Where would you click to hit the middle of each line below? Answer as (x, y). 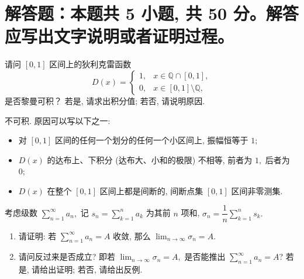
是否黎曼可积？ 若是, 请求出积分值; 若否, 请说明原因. (105, 100)
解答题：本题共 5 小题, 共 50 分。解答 (152, 13)
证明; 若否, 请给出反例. (99, 269)
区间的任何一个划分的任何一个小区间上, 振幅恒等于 (152, 140)
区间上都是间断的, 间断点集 (151, 190)
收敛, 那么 (132, 235)
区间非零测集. (257, 190)
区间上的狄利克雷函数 (90, 64)
